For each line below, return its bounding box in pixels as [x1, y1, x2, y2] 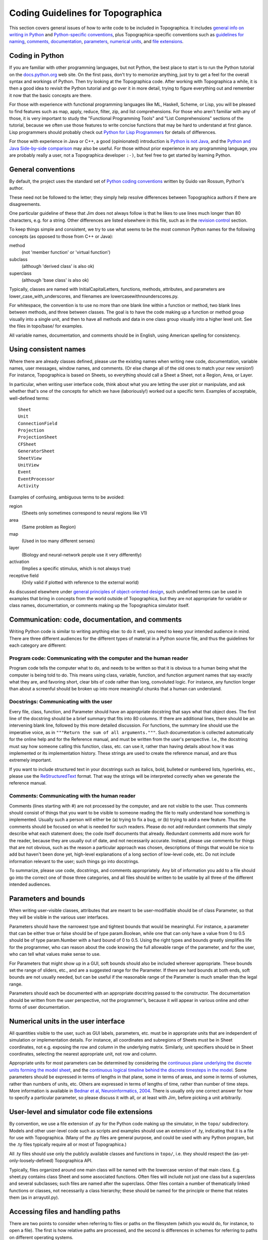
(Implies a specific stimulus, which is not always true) [21, 565, 131, 571]
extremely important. [9, 757, 52, 763]
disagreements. [9, 201, 41, 207]
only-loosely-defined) [9, 1158, 54, 1164]
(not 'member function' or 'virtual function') [21, 249, 111, 255]
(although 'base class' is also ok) [21, 277, 89, 283]
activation [9, 558, 30, 565]
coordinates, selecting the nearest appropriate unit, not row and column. [9, 1051, 157, 1056]
